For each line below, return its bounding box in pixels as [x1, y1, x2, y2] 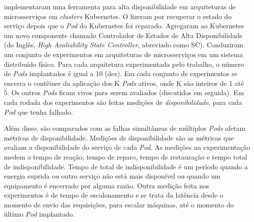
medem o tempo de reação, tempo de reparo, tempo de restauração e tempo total [4, 151, 247, 161]
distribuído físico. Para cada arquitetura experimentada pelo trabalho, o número [4, 59, 244, 69]
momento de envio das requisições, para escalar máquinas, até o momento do [4, 199, 234, 209]
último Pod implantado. [4, 209, 75, 219]
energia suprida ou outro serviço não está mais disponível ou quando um [4, 171, 221, 181]
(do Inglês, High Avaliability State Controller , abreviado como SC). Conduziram [4, 40, 243, 50]
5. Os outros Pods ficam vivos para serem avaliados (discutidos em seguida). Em [4, 87, 244, 98]
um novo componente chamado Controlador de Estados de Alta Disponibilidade [4, 30, 243, 40]
